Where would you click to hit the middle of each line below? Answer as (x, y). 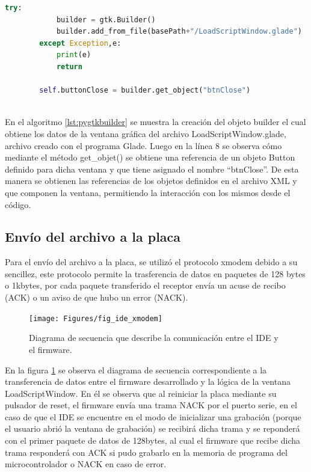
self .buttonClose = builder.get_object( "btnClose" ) (145, 90)
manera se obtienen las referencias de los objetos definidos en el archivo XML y (151, 181)
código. (18, 204)
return (69, 66)
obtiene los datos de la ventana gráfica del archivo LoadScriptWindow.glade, (146, 133)
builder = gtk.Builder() (106, 20)
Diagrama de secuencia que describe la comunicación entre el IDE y (154, 338)
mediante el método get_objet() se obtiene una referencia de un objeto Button (150, 157)
